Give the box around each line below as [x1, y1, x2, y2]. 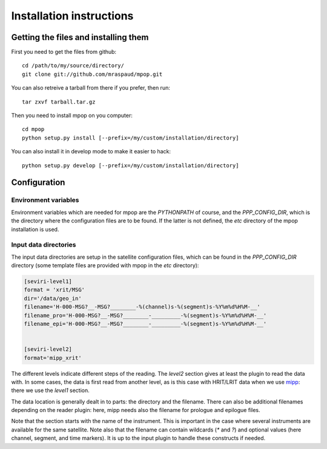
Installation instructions [11, 9, 134, 22]
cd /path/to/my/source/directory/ [22, 62, 124, 69]
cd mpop [22, 126, 45, 133]
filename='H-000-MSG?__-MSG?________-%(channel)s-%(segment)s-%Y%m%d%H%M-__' [24, 304, 260, 310]
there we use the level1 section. [11, 387, 90, 394]
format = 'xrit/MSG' [24, 287, 85, 293]
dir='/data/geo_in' [24, 294, 82, 302]
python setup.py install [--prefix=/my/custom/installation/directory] [22, 134, 239, 141]
